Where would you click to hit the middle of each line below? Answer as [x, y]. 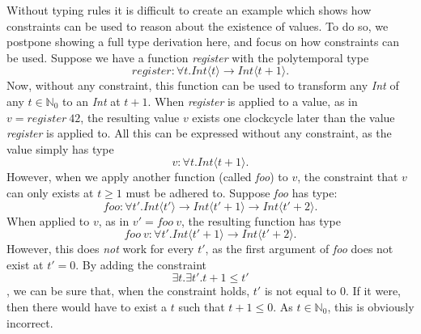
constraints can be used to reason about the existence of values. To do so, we [198, 25]
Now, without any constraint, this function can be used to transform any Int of [203, 85]
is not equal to [300, 291]
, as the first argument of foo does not [299, 249]
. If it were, [373, 291]
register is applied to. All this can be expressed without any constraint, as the [199, 133]
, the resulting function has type [261, 220]
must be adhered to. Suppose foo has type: [232, 192]
